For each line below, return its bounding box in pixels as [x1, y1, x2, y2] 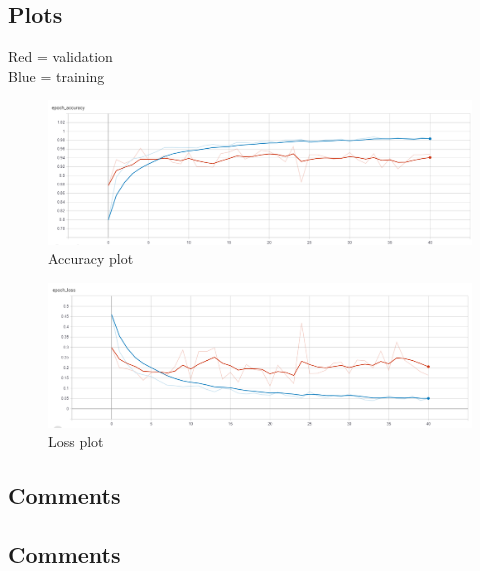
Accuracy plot [48, 248, 134, 269]
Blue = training [8, 65, 105, 86]
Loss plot [48, 431, 104, 452]
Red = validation [8, 46, 113, 67]
